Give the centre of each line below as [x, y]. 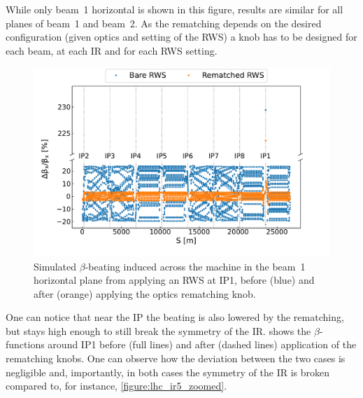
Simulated [55, 266]
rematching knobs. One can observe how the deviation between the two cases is [176, 358]
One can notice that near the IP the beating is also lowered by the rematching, [175, 317]
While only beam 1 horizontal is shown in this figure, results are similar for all [175, 9]
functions [25, 344]
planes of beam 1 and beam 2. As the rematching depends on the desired [164, 23]
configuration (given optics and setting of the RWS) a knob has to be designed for [181, 37]
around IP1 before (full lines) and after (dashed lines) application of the [202, 344]
